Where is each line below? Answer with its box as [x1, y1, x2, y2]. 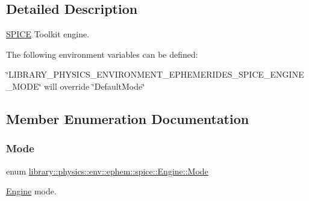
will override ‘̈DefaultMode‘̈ [44, 79, 145, 92]
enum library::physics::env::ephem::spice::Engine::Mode [6, 164, 208, 177]
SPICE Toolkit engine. [6, 28, 90, 40]
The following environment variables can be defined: [6, 48, 198, 60]
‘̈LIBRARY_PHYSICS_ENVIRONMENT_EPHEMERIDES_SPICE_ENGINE [6, 68, 304, 81]
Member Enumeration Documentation [6, 109, 249, 128]
